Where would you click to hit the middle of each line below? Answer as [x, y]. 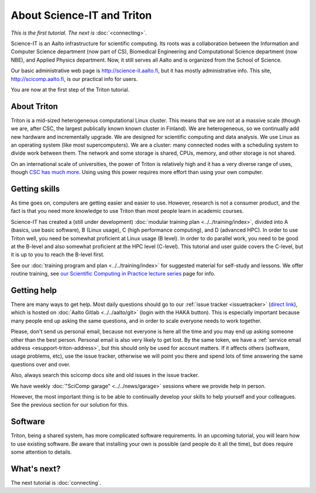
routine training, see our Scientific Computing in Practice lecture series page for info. [113, 274]
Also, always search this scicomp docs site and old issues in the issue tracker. [105, 375]
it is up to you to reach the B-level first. [58, 254]
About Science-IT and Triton [81, 15]
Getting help [34, 290]
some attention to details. [42, 452]
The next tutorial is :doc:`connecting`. [56, 482]
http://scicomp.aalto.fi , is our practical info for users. [74, 79]
